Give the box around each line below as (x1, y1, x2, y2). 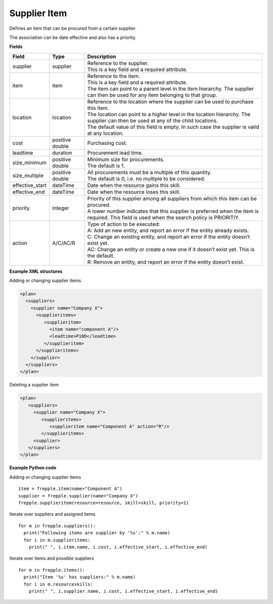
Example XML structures (9, 268, 63, 274)
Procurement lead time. (87, 149, 143, 156)
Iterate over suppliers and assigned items (9, 511, 96, 517)
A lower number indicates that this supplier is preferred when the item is (87, 208, 259, 215)
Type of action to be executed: (87, 220, 160, 227)
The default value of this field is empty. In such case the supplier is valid (87, 123, 259, 130)
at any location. (87, 129, 124, 136)
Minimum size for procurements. (87, 156, 165, 163)
